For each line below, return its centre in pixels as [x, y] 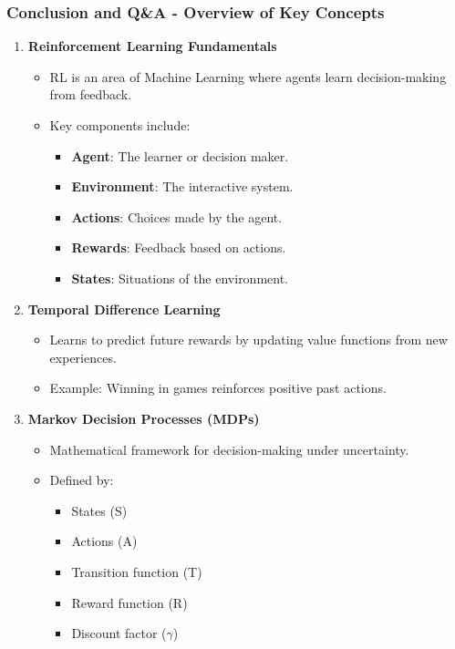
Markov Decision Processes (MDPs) [144, 418]
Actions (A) [104, 541]
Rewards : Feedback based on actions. [179, 247]
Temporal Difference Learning [124, 309]
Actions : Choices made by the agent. [177, 216]
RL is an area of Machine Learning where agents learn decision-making [248, 76]
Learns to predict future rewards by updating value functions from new [248, 340]
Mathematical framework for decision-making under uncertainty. [229, 449]
